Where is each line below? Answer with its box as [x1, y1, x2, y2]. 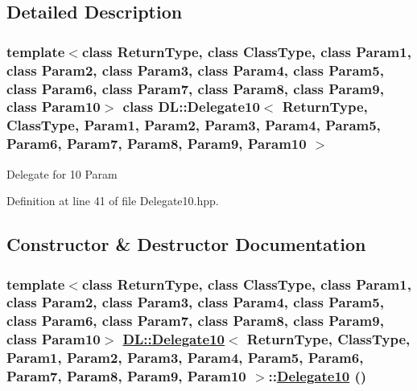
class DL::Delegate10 [122, 97, 260, 117]
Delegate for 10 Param [6, 165, 118, 182]
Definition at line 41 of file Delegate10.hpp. [6, 192, 219, 209]
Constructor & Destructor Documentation [6, 232, 366, 257]
